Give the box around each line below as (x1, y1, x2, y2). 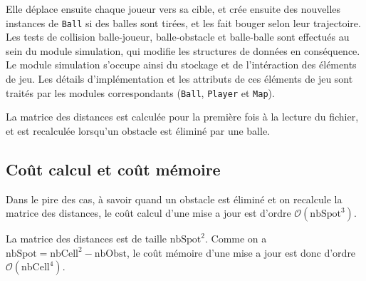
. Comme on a (205, 231, 267, 246)
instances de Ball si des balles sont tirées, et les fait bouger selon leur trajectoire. (6, 15, 361, 30)
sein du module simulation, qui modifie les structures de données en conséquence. (6, 43, 360, 58)
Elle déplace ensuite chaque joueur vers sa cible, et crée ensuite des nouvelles (6, 1, 341, 16)
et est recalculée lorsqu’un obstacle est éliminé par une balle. (6, 123, 270, 138)
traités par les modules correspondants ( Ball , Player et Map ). (6, 85, 275, 100)
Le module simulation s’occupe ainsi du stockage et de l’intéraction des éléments (6, 57, 357, 72)
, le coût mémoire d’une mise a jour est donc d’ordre (126, 245, 356, 260)
